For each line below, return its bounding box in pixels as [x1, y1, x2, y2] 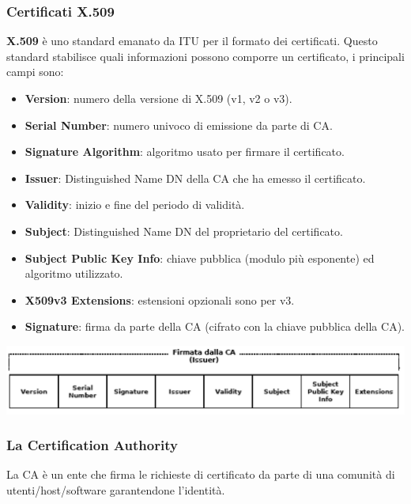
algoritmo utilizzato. [25, 265, 123, 282]
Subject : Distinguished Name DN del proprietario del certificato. [25, 222, 343, 239]
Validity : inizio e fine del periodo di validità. [25, 196, 245, 213]
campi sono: [6, 63, 64, 80]
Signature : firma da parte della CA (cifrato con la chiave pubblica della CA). [25, 318, 405, 335]
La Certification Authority [6, 435, 178, 455]
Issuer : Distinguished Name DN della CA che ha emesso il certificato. [25, 169, 366, 186]
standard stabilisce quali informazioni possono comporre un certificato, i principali [6, 47, 405, 64]
